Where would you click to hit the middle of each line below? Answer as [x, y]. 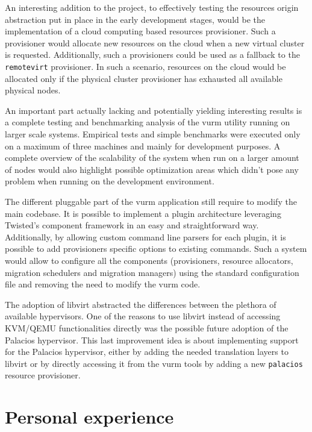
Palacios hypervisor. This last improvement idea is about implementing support [152, 340]
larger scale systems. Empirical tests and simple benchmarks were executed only [153, 134]
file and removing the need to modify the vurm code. [103, 284]
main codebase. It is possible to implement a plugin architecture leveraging [143, 213]
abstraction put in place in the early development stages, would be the [135, 19]
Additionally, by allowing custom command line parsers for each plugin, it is [145, 236]
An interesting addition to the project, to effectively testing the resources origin [152, 7]
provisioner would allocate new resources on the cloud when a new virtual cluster [155, 42]
